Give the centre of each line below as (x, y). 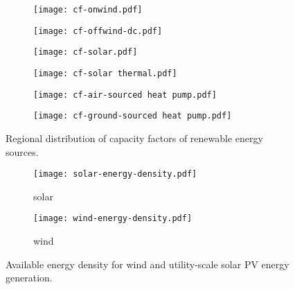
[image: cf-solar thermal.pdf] (105, 73)
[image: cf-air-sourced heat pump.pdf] (125, 95)
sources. (22, 151)
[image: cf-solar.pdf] (86, 52)
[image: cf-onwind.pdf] (88, 10)
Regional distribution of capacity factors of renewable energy (134, 138)
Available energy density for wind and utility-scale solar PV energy (147, 264)
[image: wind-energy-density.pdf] (113, 219)
